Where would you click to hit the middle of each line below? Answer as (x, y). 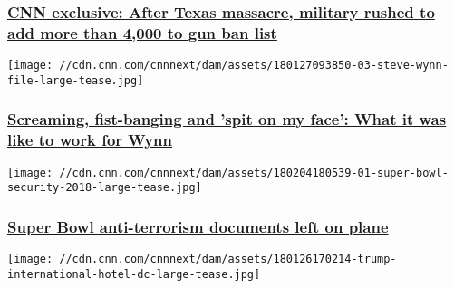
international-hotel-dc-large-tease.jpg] (134, 274)
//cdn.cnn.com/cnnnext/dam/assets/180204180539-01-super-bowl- (254, 173)
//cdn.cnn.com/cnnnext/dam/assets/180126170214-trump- (228, 259)
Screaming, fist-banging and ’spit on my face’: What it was (227, 119)
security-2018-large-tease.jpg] (105, 188)
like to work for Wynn (90, 140)
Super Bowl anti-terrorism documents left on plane (198, 226)
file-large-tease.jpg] (76, 80)
